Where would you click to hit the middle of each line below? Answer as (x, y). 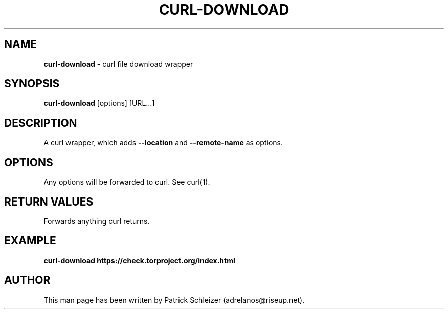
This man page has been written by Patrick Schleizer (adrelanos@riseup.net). (174, 300)
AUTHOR (27, 280)
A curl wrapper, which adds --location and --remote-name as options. (163, 143)
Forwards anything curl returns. (97, 221)
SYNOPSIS (32, 84)
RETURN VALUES (49, 202)
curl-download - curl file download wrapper (118, 64)
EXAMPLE (30, 241)
